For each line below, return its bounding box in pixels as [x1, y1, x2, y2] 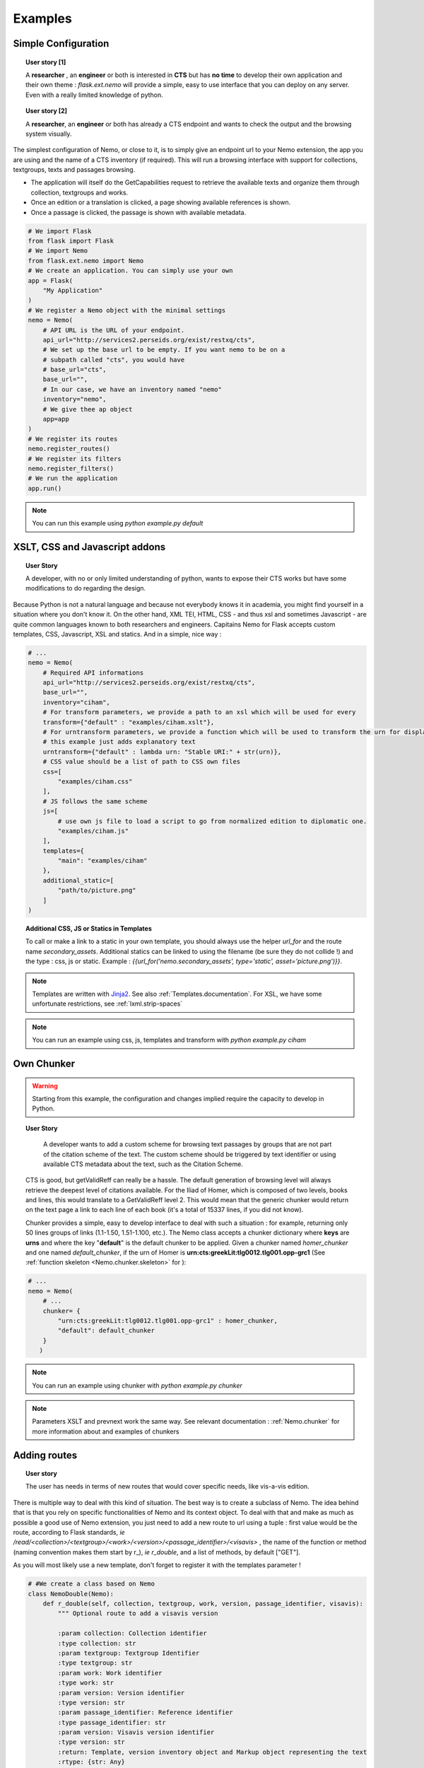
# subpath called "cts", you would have [42, 356, 185, 364]
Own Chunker [13, 1057, 76, 1069]
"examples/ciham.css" [57, 777, 133, 785]
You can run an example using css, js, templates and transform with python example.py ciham [32, 1036, 307, 1045]
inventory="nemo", [42, 395, 107, 403]
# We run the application [28, 475, 118, 482]
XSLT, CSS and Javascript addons [13, 541, 166, 553]
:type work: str [57, 1679, 114, 1687]
